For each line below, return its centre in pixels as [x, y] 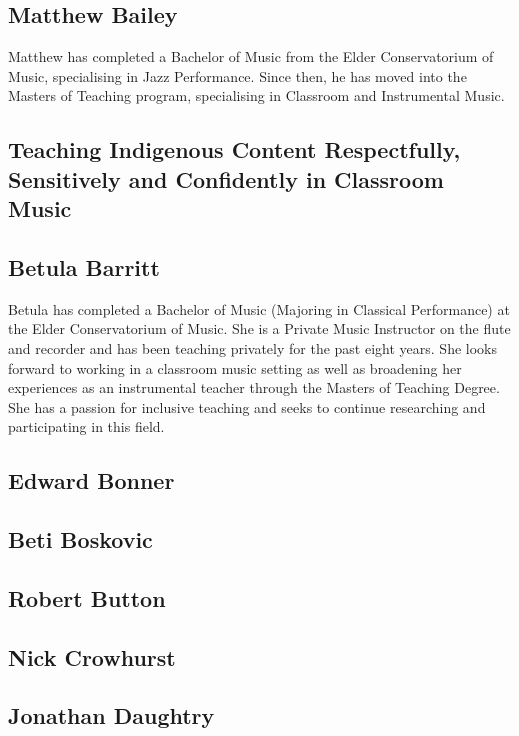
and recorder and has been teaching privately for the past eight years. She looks [252, 347]
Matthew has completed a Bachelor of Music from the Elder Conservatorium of [251, 56]
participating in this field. [86, 426]
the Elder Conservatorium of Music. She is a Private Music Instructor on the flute [259, 328]
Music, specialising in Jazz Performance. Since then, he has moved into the [237, 75]
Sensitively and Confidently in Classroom [226, 178]
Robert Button [87, 597]
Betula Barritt [84, 266]
